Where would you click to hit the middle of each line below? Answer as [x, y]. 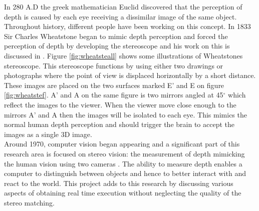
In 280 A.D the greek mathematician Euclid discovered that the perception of [123, 6]
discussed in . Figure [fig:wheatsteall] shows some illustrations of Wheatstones [123, 55]
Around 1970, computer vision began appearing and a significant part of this [122, 144]
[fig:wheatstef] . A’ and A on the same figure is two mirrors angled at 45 [114, 95]
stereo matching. [29, 202]
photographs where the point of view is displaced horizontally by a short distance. [130, 75]
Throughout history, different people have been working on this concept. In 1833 [127, 26]
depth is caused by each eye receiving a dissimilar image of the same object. [120, 16]
